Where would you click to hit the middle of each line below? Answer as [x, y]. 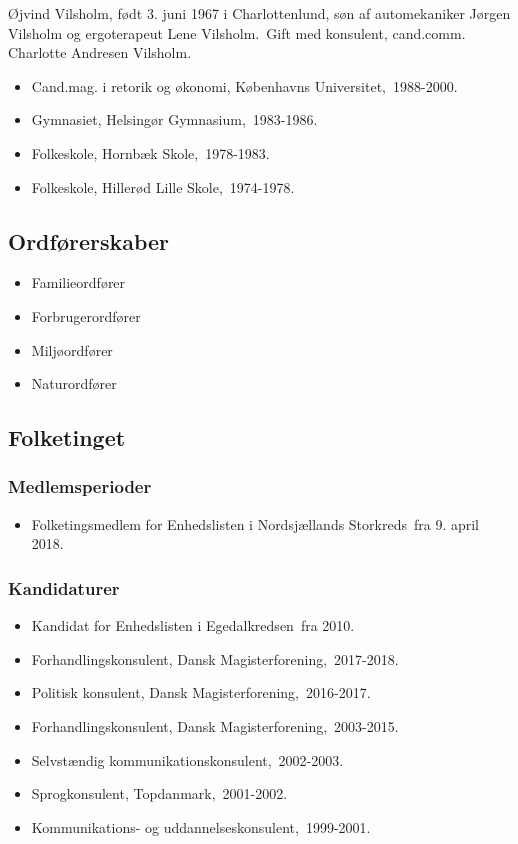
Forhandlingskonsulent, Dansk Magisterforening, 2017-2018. [215, 658]
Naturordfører [74, 383]
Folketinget [67, 437]
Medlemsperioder [80, 486]
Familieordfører [78, 282]
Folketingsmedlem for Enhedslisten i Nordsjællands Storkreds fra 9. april [255, 523]
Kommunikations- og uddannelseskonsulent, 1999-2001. [201, 826]
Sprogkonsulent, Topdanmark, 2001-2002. [159, 793]
